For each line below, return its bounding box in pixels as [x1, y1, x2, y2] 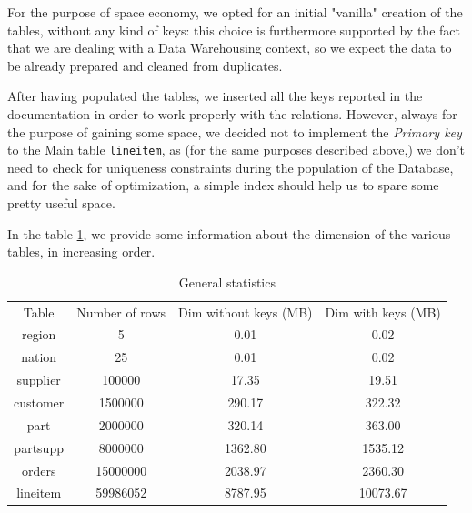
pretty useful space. [7, 194, 115, 212]
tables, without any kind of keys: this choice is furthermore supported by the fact [7, 20, 460, 39]
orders [21, 460, 56, 479]
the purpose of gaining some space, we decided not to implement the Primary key [7, 122, 462, 141]
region [21, 325, 56, 344]
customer [14, 393, 65, 411]
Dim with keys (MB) [325, 302, 441, 321]
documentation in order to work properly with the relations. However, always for [7, 104, 457, 123]
